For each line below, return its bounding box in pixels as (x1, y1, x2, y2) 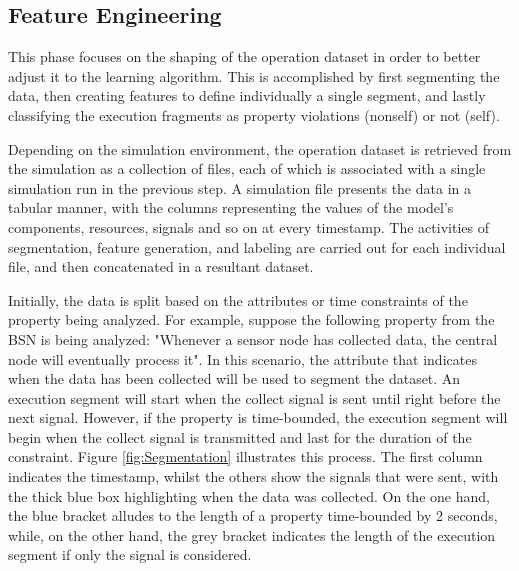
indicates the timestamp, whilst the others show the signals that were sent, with (8, 466, 499, 487)
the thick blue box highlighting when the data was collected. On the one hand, (8, 485, 490, 506)
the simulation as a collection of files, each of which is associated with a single (8, 158, 486, 179)
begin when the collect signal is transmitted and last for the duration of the (8, 426, 472, 447)
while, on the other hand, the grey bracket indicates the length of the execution (8, 524, 496, 545)
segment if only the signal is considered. (8, 544, 252, 565)
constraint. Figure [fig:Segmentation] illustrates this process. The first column (8, 446, 483, 467)
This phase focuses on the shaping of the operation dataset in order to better (8, 46, 481, 67)
